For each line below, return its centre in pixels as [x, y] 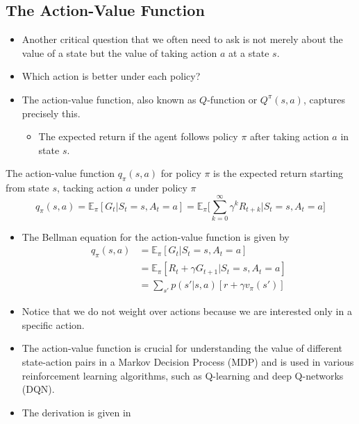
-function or [232, 99]
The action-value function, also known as [109, 99]
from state [27, 188]
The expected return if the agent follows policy [138, 136]
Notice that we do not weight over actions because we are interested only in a [187, 311]
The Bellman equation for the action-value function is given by [156, 236]
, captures [324, 99]
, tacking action [90, 188]
